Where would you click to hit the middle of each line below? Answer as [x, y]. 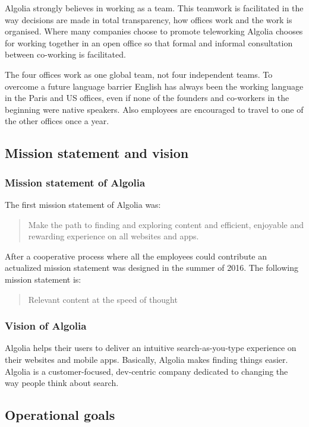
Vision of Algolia [46, 326]
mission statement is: [43, 279]
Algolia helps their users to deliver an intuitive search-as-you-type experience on [151, 348]
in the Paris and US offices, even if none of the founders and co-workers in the [147, 98]
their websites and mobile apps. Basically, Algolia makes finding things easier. [146, 359]
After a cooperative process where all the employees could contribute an [136, 256]
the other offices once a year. [57, 121]
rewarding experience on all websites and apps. [113, 236]
